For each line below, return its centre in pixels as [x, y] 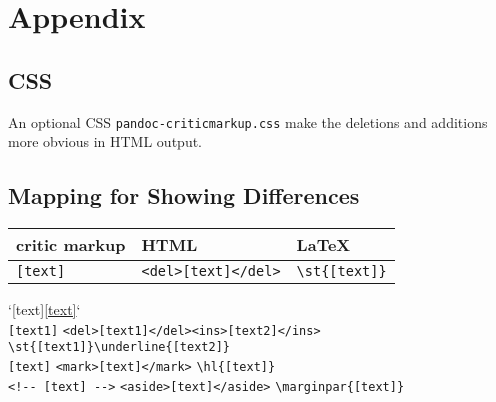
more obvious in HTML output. [105, 141]
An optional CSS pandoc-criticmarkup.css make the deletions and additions [248, 121]
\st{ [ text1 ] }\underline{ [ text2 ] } [119, 347]
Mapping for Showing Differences [184, 195]
